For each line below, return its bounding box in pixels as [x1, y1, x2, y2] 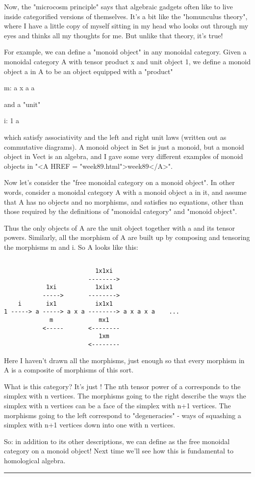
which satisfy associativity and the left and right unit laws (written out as [4, 132, 227, 142]
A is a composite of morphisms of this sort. [4, 365, 134, 375]
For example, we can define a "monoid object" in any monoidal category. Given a [4, 47, 247, 57]
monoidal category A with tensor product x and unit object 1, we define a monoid [4, 56, 251, 66]
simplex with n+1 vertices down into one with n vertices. [4, 420, 176, 430]
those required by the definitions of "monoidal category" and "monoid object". [4, 206, 237, 216]
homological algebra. [4, 455, 66, 466]
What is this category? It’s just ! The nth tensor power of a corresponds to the [4, 381, 241, 391]
